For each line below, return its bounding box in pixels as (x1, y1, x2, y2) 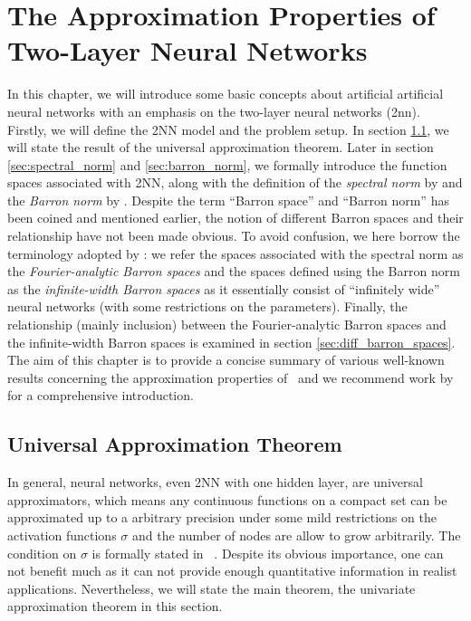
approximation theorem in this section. (7, 597, 223, 616)
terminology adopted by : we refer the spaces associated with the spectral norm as (7, 244, 464, 263)
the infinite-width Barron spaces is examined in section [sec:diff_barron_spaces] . (7, 332, 456, 351)
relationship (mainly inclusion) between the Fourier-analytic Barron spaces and (7, 315, 447, 334)
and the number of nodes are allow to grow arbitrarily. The (131, 525, 461, 544)
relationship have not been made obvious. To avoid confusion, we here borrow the (7, 226, 460, 245)
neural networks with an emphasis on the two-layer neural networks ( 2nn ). (7, 101, 420, 120)
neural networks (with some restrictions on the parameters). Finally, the (7, 297, 408, 316)
